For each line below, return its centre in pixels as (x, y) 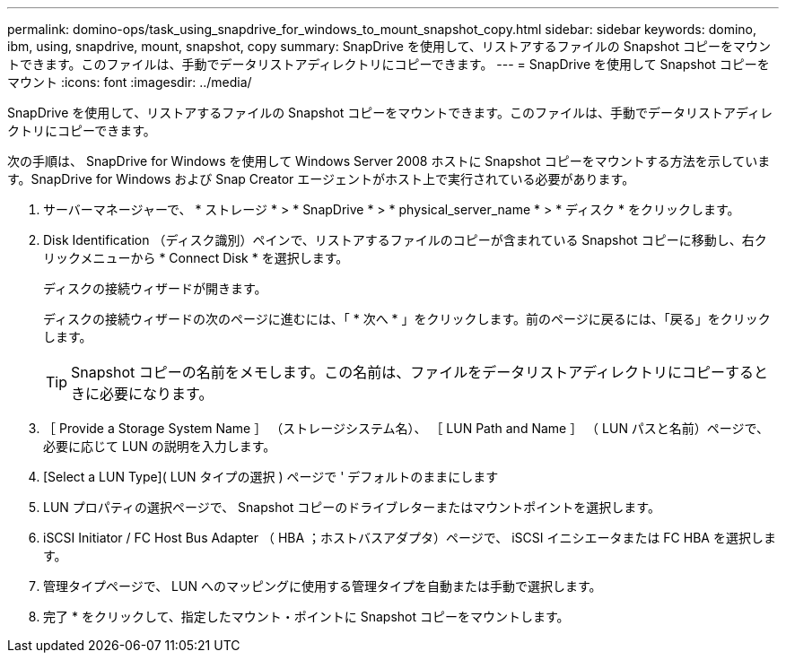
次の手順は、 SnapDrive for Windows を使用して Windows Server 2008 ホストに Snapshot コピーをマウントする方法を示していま (389, 161)
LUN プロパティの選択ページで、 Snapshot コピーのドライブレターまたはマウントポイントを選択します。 (352, 507)
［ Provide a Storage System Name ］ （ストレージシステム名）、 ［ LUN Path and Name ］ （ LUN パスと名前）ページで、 (406, 428)
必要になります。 (157, 394)
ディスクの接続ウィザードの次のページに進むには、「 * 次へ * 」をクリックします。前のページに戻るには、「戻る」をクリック (407, 319)
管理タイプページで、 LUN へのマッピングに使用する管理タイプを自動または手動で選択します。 (323, 586)
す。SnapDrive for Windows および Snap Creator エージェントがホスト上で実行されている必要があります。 (321, 179)
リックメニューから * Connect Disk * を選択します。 (196, 258)
